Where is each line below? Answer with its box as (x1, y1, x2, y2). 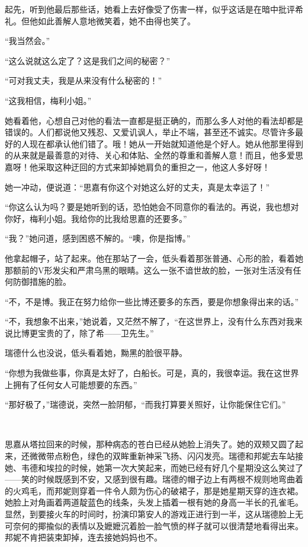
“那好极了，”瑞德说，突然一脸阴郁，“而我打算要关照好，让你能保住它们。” (5, 398, 286, 411)
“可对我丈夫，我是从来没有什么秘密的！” (5, 74, 162, 87)
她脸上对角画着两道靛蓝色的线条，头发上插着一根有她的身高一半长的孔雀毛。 (5, 496, 303, 508)
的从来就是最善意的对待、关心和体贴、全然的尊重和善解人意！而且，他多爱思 (5, 149, 303, 161)
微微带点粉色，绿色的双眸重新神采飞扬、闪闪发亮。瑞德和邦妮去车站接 (29, 450, 303, 462)
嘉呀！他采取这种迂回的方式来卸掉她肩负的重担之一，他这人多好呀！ (5, 160, 270, 173)
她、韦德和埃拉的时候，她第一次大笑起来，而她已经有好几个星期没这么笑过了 (5, 461, 303, 473)
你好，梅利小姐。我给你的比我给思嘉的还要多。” (5, 212, 187, 224)
